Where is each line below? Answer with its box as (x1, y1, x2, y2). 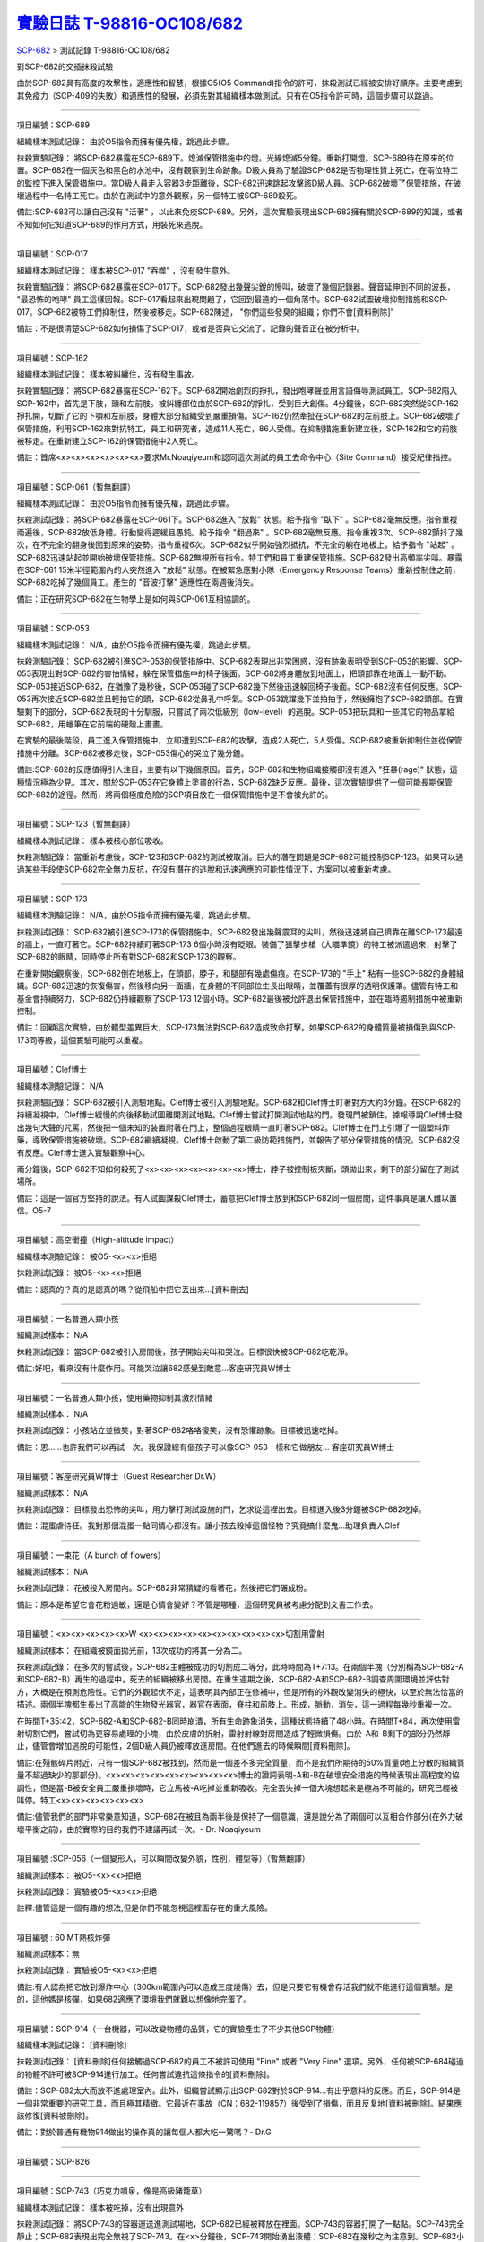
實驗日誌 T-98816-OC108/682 (16, 13, 244, 33)
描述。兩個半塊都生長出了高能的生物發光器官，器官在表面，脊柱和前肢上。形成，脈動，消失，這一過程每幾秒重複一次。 (16, 1699, 456, 1710)
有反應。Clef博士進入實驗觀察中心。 (16, 1147, 150, 1158)
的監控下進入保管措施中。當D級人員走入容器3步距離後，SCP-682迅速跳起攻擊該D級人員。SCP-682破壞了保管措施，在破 (16, 178, 462, 188)
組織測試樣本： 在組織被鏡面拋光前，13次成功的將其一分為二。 (16, 1645, 247, 1655)
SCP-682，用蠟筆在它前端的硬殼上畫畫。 (16, 718, 169, 729)
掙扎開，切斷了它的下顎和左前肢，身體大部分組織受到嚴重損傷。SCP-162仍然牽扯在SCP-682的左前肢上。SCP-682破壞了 (16, 411, 462, 421)
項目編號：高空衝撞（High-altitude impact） (16, 1234, 179, 1246)
